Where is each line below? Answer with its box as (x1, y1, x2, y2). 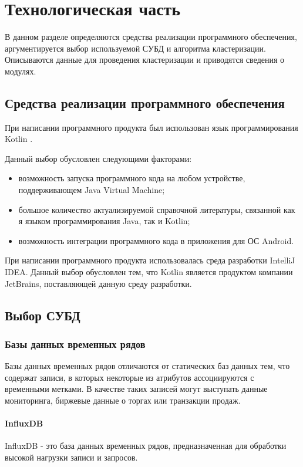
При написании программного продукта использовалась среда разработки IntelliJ (5, 254, 295, 266)
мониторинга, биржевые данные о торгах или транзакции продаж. (5, 394, 241, 407)
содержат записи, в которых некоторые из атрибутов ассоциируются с (5, 371, 254, 383)
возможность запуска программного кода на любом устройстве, (18, 172, 245, 184)
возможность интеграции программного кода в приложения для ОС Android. (18, 234, 294, 246)
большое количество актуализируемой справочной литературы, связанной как (18, 203, 295, 215)
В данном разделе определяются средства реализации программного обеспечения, (5, 31, 297, 43)
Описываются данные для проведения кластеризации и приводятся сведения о (5, 53, 285, 66)
